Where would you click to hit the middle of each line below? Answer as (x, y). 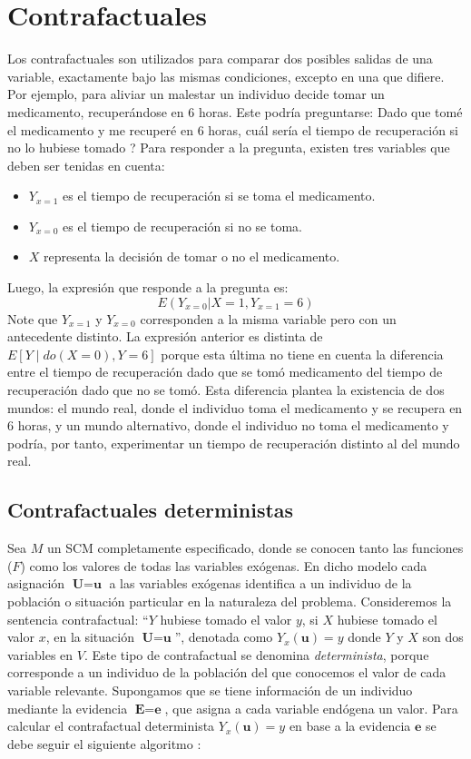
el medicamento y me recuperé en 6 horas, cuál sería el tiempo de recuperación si (233, 129)
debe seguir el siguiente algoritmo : (104, 743)
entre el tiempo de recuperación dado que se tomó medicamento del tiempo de (225, 372)
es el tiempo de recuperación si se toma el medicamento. (219, 196)
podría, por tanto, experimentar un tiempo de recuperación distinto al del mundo (234, 443)
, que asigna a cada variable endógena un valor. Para (311, 708)
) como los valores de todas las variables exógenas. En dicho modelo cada (224, 565)
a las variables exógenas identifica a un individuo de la (260, 583)
